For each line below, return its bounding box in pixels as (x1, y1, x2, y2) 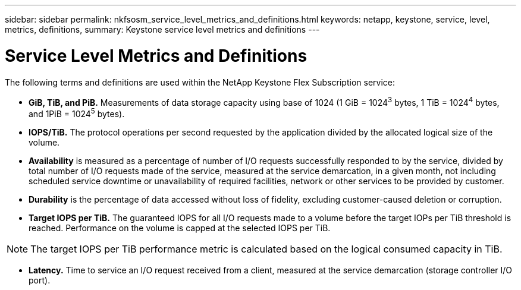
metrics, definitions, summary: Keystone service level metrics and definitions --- (5, 24, 320, 34)
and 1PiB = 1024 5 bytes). (29, 107, 125, 119)
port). (29, 275, 51, 285)
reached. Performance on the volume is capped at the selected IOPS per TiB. (29, 222, 331, 233)
